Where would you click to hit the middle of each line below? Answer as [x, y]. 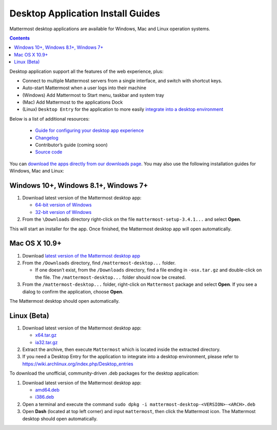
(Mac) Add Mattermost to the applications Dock [73, 102]
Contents [20, 38]
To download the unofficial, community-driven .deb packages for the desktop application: [104, 373]
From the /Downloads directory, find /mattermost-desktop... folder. [99, 263]
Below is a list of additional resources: [50, 119]
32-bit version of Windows [63, 212]
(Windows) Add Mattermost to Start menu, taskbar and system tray [93, 95]
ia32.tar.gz [46, 342]
